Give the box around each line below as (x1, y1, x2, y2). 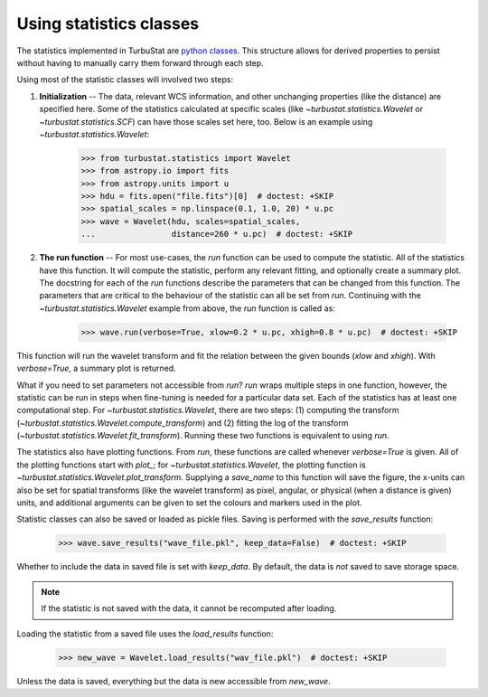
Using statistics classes (16, 14, 200, 33)
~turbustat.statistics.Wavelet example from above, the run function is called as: (39, 303, 336, 314)
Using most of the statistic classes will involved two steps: (16, 74, 234, 85)
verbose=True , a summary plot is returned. (16, 363, 176, 374)
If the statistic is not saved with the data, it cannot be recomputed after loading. (41, 603, 337, 614)
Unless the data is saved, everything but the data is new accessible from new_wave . (16, 675, 331, 686)
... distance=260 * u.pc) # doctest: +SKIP (80, 229, 353, 240)
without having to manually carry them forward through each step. (16, 57, 264, 68)
